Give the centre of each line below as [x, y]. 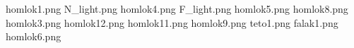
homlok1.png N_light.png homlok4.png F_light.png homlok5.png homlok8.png [177, 8]
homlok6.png [34, 36]
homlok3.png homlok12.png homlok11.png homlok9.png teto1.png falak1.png [172, 22]
